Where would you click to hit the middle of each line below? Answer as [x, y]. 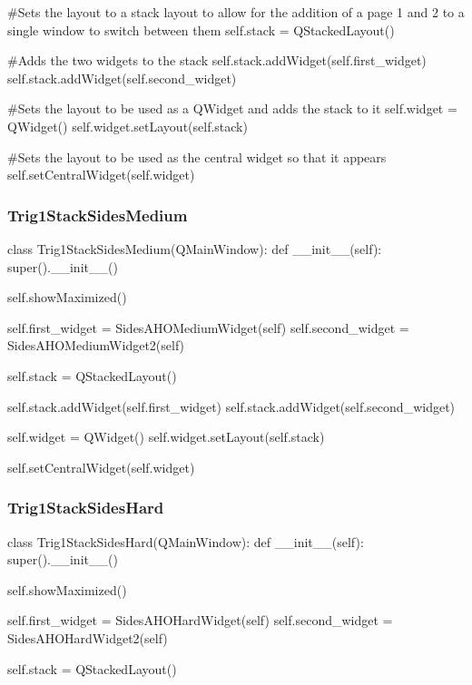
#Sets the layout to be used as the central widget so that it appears [197, 157]
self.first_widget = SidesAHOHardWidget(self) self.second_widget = [200, 620]
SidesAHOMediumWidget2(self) [96, 345]
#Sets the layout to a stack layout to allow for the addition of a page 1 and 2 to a [236, 12]
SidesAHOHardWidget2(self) [88, 637]
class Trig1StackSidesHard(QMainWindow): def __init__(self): [186, 541]
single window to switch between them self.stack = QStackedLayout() [201, 29]
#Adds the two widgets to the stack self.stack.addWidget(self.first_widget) [217, 60]
